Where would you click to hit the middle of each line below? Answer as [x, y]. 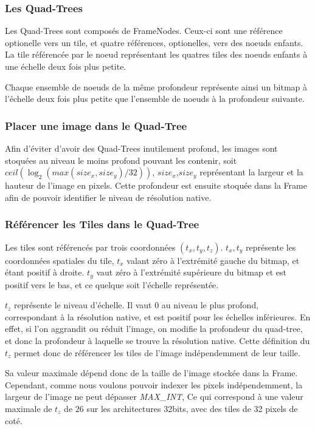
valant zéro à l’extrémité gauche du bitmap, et [213, 260]
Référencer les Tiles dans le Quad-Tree [102, 224]
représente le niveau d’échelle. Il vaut [83, 305]
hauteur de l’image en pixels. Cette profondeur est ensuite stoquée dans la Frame [156, 185]
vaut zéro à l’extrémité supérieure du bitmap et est [191, 272]
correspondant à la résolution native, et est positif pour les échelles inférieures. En [158, 316]
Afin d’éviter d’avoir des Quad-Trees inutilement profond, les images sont [141, 148]
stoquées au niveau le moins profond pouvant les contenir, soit [121, 160]
